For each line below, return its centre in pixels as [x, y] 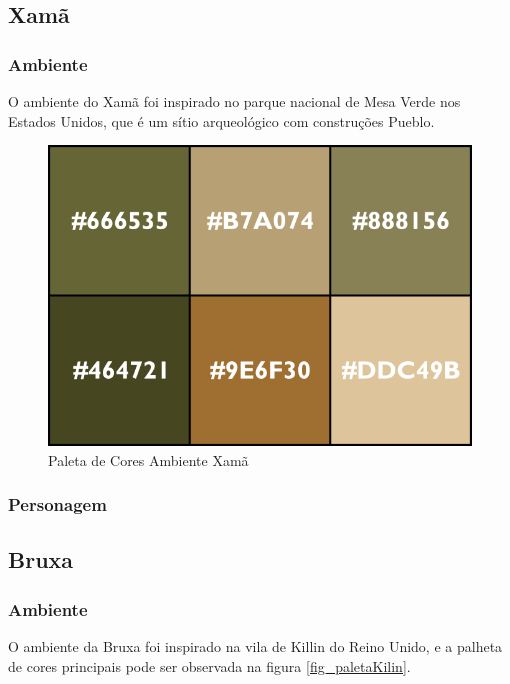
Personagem [57, 504]
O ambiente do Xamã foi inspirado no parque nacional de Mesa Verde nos [234, 101]
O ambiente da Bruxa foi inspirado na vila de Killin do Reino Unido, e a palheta [255, 645]
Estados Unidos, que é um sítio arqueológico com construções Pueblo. [221, 120]
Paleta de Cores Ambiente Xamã [148, 459]
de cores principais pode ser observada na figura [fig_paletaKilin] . [209, 665]
